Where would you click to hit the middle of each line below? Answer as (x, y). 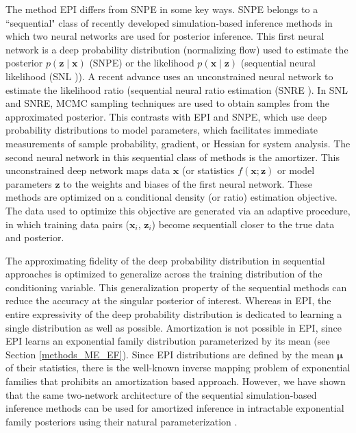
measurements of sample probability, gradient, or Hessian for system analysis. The (178, 143)
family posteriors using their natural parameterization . (122, 421)
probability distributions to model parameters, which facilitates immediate (162, 130)
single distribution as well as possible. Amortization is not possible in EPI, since (174, 327)
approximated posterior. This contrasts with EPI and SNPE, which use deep (166, 116)
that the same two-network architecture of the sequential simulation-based (161, 394)
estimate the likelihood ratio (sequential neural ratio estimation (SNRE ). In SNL (177, 89)
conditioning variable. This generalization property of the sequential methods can (176, 287)
